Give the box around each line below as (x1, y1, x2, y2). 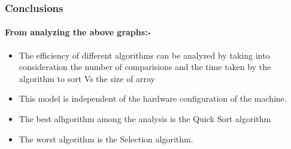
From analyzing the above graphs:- (5, 26, 151, 38)
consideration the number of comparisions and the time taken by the (19, 60, 271, 73)
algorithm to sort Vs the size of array (19, 72, 155, 84)
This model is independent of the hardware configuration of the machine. (19, 92, 287, 105)
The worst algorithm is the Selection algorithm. (19, 132, 193, 145)
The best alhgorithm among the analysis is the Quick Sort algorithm (19, 112, 271, 125)
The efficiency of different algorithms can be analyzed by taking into (19, 48, 270, 61)
